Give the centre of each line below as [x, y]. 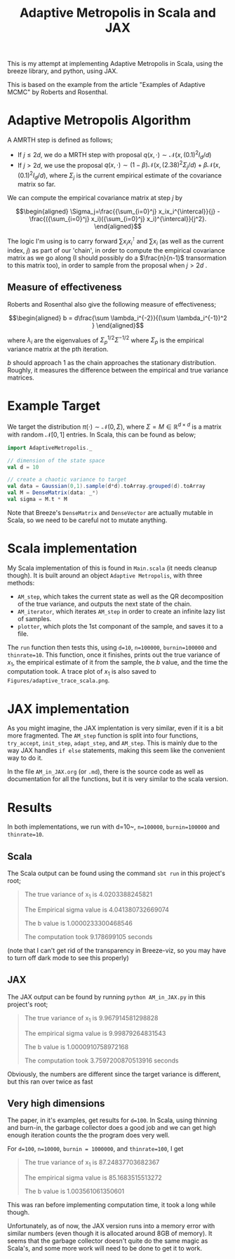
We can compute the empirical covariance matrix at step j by [95, 198]
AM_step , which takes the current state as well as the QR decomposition [120, 596]
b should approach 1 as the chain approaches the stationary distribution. [112, 363]
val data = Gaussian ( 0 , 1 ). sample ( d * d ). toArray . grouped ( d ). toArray [106, 486]
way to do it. [25, 758]
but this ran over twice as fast [50, 1081]
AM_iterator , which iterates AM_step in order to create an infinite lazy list [121, 611]
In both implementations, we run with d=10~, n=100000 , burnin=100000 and [114, 827]
